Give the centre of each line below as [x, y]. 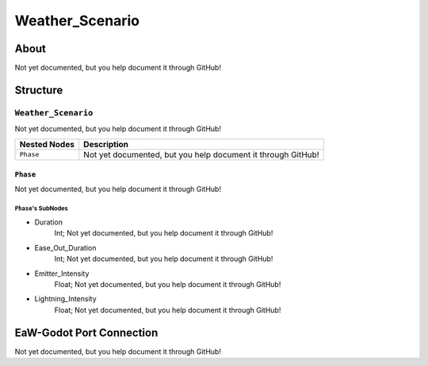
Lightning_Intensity [65, 299]
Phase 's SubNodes [41, 209]
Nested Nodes [47, 144]
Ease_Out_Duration [65, 247]
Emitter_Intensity [62, 274]
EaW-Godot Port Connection [86, 332]
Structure [39, 90]
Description [106, 144]
